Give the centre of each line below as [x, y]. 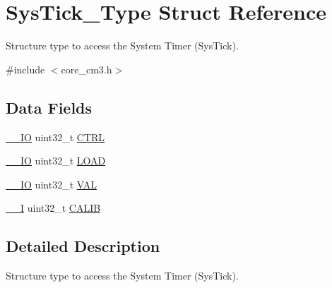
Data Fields [49, 107]
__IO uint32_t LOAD [56, 161]
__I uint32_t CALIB [53, 208]
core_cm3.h [87, 69]
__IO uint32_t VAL [51, 184]
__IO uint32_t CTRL [55, 137]
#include [25, 69]
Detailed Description [83, 246]
